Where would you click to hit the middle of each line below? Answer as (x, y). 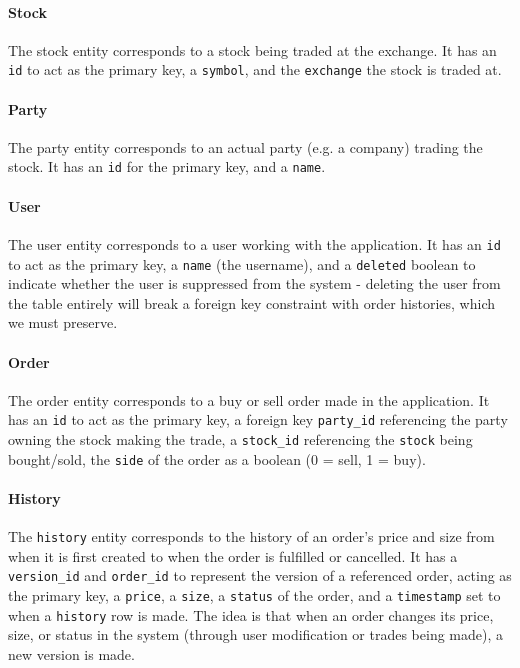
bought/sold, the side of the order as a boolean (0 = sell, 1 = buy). (217, 458)
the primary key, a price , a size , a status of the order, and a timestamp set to (254, 595)
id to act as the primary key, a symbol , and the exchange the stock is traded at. (255, 69)
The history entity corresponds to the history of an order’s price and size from (251, 536)
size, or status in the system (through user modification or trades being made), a (255, 634)
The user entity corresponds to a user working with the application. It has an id (254, 243)
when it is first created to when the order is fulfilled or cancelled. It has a (233, 555)
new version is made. (71, 653)
